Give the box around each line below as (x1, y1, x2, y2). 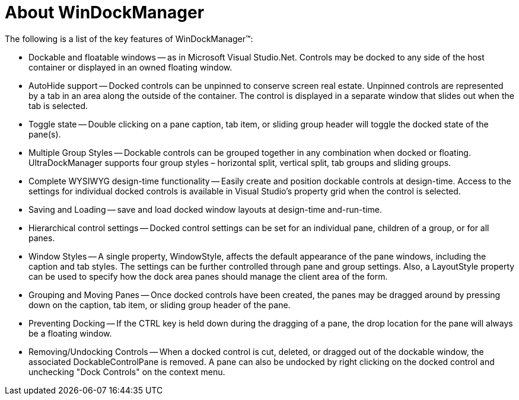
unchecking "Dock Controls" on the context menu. (28, 366, 225, 377)
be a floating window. (28, 328, 112, 338)
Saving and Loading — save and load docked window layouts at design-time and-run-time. (28, 204, 382, 215)
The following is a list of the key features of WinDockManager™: (5, 33, 253, 44)
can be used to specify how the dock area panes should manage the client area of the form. (28, 271, 388, 281)
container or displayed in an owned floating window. (28, 62, 233, 72)
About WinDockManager (5, 2, 205, 23)
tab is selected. (28, 100, 88, 111)
